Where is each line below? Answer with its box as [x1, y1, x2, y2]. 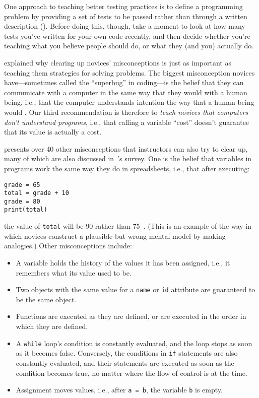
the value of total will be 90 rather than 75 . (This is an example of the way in [4, 221, 252, 231]
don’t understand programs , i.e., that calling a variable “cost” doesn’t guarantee [4, 116, 249, 127]
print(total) [4, 206, 47, 214]
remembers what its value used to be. [16, 267, 132, 278]
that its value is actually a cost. [4, 126, 102, 137]
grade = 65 [4, 181, 40, 188]
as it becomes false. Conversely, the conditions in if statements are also [16, 348, 238, 358]
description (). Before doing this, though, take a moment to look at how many [4, 21, 245, 31]
